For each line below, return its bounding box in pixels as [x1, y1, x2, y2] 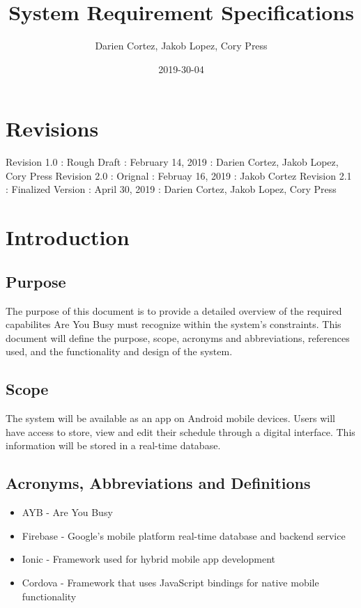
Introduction [6, 223, 130, 251]
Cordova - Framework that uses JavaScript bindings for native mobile [22, 575, 319, 589]
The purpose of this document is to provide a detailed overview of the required [6, 303, 342, 318]
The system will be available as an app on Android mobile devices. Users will [6, 411, 336, 426]
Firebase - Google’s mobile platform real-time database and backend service [22, 528, 346, 543]
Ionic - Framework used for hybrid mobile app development [22, 552, 276, 566]
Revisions [6, 114, 99, 143]
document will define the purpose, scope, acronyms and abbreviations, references [6, 330, 350, 345]
